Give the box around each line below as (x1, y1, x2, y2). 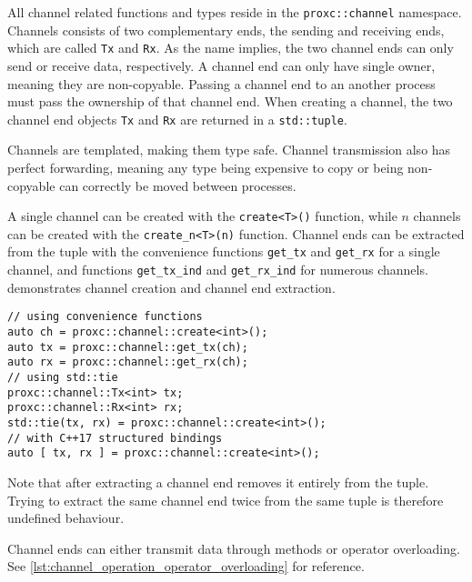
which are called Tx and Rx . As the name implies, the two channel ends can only (7, 38, 454, 57)
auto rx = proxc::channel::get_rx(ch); (7, 356, 248, 369)
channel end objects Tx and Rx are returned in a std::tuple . (7, 109, 347, 128)
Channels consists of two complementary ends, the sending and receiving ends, (7, 20, 445, 39)
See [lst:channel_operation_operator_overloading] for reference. (7, 557, 365, 576)
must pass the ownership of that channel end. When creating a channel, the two (7, 92, 453, 111)
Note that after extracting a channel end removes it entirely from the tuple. (7, 472, 429, 491)
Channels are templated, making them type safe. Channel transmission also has (7, 140, 451, 159)
